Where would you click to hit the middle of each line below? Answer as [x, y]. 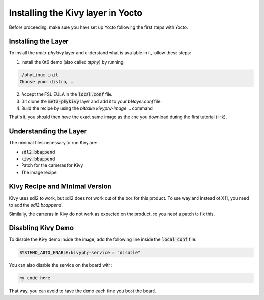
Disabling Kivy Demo [42, 228]
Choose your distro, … [46, 82]
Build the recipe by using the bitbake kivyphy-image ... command [87, 108]
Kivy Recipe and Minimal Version [60, 186]
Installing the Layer [39, 41]
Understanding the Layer [48, 131]
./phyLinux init [39, 75]
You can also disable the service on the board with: [61, 265]
